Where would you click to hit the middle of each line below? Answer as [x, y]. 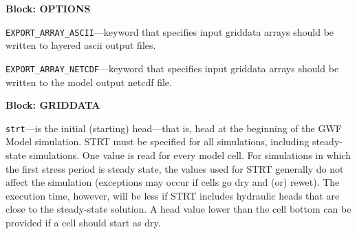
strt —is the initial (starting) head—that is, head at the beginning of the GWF [174, 128]
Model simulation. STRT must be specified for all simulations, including [158, 141]
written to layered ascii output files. [81, 45]
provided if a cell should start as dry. [83, 222]
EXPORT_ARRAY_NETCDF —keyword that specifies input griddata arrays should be [172, 68]
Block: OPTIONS [48, 8]
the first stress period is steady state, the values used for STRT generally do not [175, 168]
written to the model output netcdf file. [89, 82]
